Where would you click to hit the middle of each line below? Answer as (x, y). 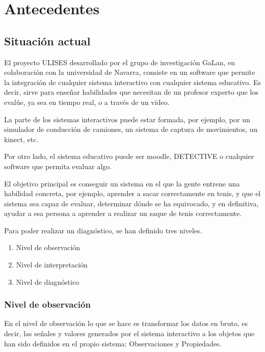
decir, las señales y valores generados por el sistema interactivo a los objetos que (129, 333)
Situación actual (47, 40)
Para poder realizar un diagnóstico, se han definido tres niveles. (103, 230)
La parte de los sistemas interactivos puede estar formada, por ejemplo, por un (127, 119)
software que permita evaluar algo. (58, 166)
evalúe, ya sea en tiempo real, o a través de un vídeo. (87, 102)
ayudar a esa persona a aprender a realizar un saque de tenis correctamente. (123, 213)
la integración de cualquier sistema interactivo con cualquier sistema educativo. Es (132, 82)
